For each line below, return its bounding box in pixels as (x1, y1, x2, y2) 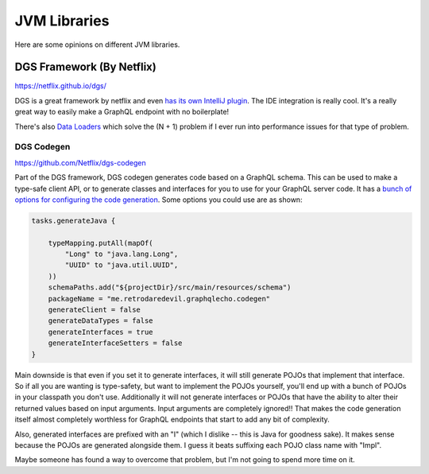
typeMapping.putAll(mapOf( (48, 239, 154, 247)
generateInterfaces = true (48, 327, 154, 336)
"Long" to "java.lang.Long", (64, 250, 179, 258)
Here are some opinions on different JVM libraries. (14, 40, 180, 49)
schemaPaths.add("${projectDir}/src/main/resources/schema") (48, 283, 292, 292)
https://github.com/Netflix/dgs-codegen (14, 157, 146, 167)
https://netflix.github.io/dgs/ (14, 81, 106, 91)
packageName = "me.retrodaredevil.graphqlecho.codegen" (48, 294, 271, 303)
